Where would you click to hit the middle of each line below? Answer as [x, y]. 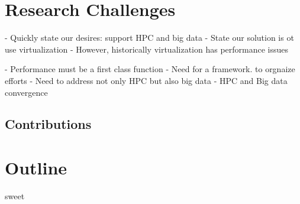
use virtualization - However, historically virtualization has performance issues [147, 49]
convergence [26, 92]
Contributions [48, 124]
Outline [36, 168]
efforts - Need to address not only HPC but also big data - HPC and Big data [146, 80]
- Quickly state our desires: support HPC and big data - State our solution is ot [149, 38]
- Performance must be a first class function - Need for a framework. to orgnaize [150, 69]
